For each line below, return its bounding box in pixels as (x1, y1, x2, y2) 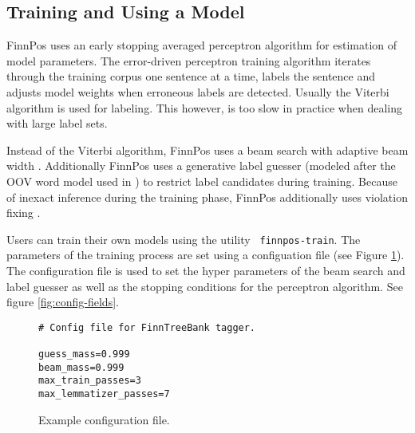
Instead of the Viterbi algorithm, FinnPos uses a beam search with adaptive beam (6, 141, 409, 158)
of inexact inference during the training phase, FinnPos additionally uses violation (6, 188, 408, 205)
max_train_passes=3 (38, 375, 141, 387)
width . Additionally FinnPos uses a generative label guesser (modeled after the (6, 157, 396, 174)
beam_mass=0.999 (38, 361, 125, 373)
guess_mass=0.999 (38, 348, 130, 360)
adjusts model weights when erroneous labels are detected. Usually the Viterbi (6, 83, 389, 100)
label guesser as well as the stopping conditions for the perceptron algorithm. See (6, 278, 403, 294)
